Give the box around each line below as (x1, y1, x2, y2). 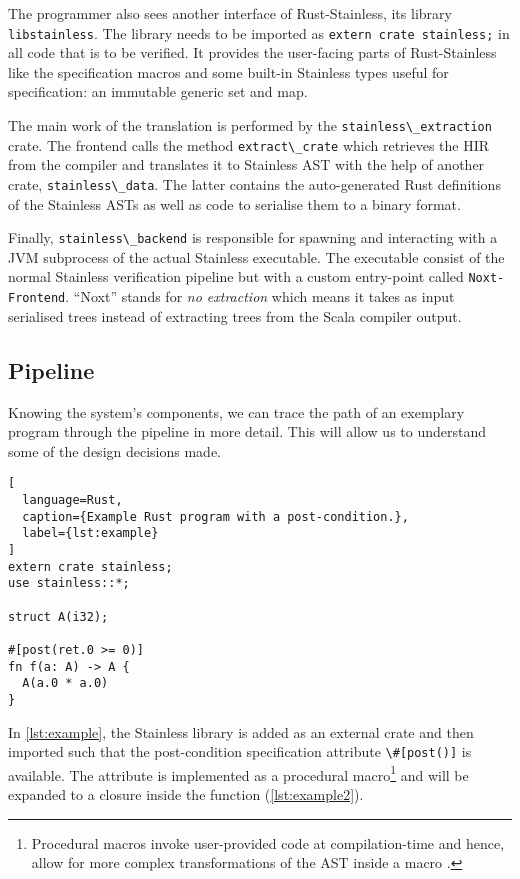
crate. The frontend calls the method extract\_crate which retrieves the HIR (8, 134, 490, 155)
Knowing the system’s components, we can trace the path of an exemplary (8, 401, 465, 422)
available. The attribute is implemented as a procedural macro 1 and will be (8, 761, 469, 785)
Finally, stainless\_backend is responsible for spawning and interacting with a (8, 227, 498, 248)
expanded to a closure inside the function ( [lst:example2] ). (8, 784, 364, 805)
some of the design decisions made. (8, 440, 221, 461)
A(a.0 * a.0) (22, 676, 109, 691)
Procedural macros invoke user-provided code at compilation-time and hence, (31, 832, 505, 853)
